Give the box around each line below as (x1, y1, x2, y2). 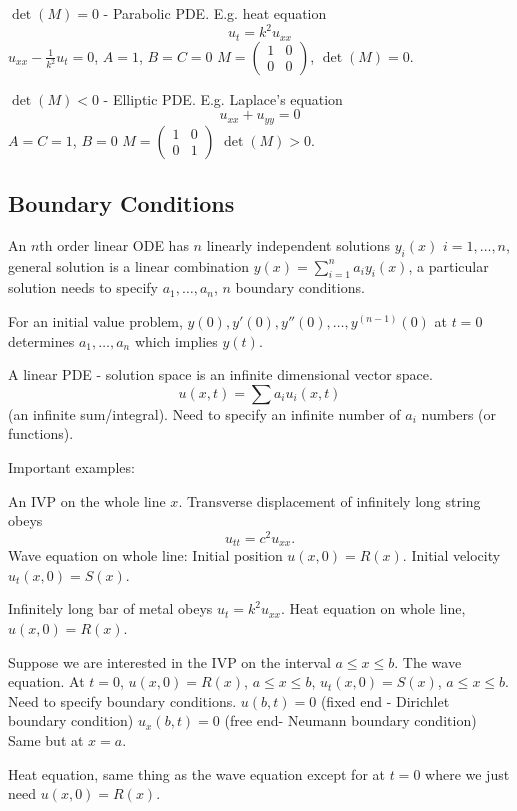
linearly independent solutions (206, 234, 391, 255)
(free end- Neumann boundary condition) (224, 710, 477, 731)
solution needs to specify (8, 277, 158, 298)
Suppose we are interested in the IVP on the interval (8, 651, 331, 672)
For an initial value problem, (8, 310, 183, 331)
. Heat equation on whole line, (280, 598, 466, 619)
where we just (425, 763, 510, 784)
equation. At (8, 671, 85, 692)
